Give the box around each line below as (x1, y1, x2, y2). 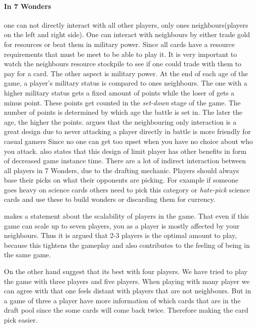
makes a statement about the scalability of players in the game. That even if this (4, 211, 249, 221)
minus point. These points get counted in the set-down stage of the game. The (4, 97, 241, 107)
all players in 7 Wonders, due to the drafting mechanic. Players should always (4, 165, 239, 175)
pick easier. (4, 315, 38, 325)
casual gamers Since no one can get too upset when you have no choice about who (4, 136, 253, 146)
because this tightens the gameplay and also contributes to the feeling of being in (4, 239, 250, 250)
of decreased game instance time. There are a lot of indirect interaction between (4, 155, 246, 166)
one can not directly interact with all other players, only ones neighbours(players (4, 19, 249, 30)
